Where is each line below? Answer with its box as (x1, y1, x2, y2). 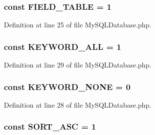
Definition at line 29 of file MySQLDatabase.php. (4, 60, 152, 70)
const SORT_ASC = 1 (4, 120, 96, 133)
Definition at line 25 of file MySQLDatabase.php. (4, 20, 152, 30)
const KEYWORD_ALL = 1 (4, 40, 121, 52)
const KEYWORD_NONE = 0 (4, 80, 131, 92)
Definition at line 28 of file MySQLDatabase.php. (4, 99, 152, 110)
